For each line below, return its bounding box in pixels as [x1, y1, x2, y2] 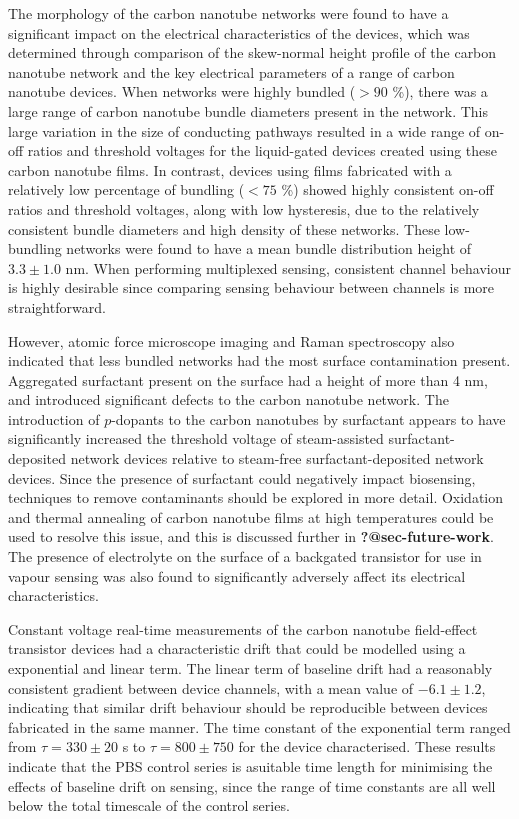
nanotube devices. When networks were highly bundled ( [8, 81, 356, 102]
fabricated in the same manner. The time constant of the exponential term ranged [8, 716, 511, 737]
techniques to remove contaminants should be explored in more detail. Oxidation [8, 487, 504, 508]
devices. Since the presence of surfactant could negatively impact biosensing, [8, 467, 476, 488]
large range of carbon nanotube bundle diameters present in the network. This [8, 100, 488, 121]
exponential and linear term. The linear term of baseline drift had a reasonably [8, 658, 493, 678]
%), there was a [392, 81, 488, 102]
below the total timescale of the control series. [8, 795, 290, 816]
